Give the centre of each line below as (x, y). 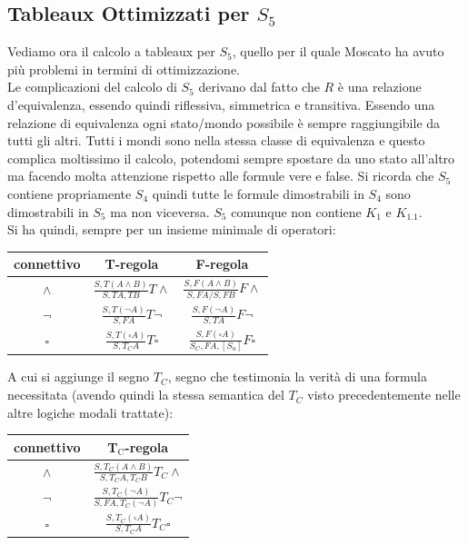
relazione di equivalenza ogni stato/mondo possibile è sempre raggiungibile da (224, 122)
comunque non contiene (296, 211)
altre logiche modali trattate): (90, 412)
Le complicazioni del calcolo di (92, 87)
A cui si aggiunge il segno (79, 377)
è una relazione (379, 87)
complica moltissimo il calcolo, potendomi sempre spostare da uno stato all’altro (231, 158)
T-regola (132, 264)
